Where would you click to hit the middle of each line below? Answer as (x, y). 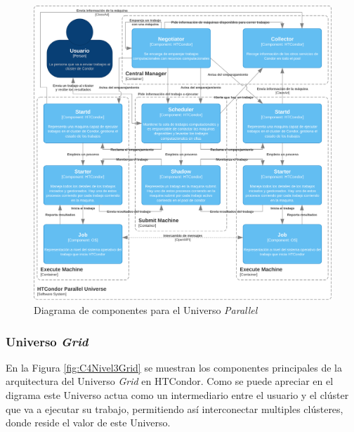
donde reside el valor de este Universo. (88, 423)
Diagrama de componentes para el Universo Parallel (146, 310)
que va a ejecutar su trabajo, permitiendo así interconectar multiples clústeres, (175, 408)
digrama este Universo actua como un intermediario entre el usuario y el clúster (177, 395)
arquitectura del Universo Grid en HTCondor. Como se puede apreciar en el (170, 381)
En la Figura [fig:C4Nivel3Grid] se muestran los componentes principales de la (174, 367)
